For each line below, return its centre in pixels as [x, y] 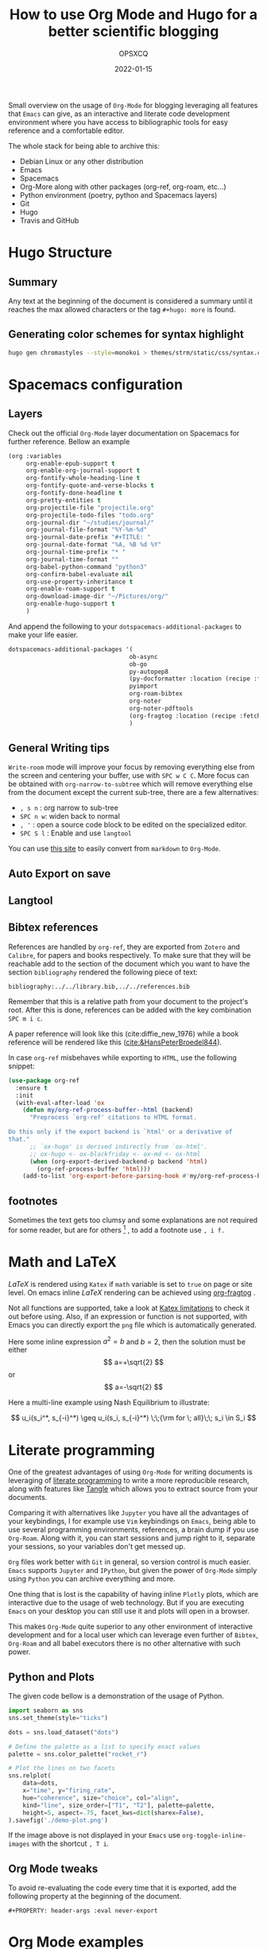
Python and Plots [52, 1677]
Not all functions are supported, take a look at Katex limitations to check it [129, 1308]
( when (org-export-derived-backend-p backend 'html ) [118, 1161]
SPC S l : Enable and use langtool [76, 833]
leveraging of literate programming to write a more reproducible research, [129, 1481]
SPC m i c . [25, 1018]
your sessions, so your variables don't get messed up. [97, 1547]
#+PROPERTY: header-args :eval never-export [83, 1911]
